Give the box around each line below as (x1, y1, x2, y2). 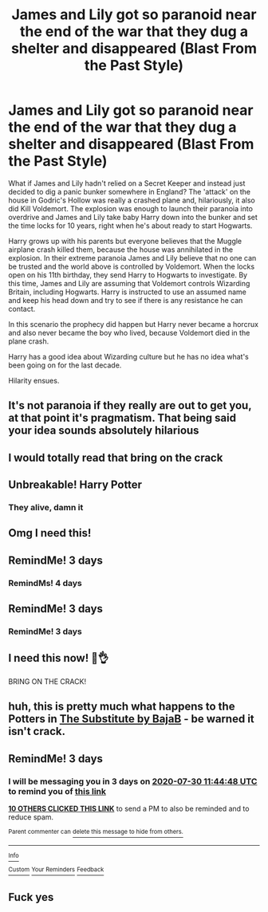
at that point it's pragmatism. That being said (8, 411, 237, 425)
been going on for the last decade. (8, 360, 122, 370)
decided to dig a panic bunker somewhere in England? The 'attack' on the (8, 187, 251, 196)
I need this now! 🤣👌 (8, 651, 109, 665)
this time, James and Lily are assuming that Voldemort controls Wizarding (8, 278, 250, 288)
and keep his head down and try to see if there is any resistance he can (8, 295, 243, 305)
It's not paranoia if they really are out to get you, (8, 399, 252, 412)
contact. (8, 304, 36, 313)
